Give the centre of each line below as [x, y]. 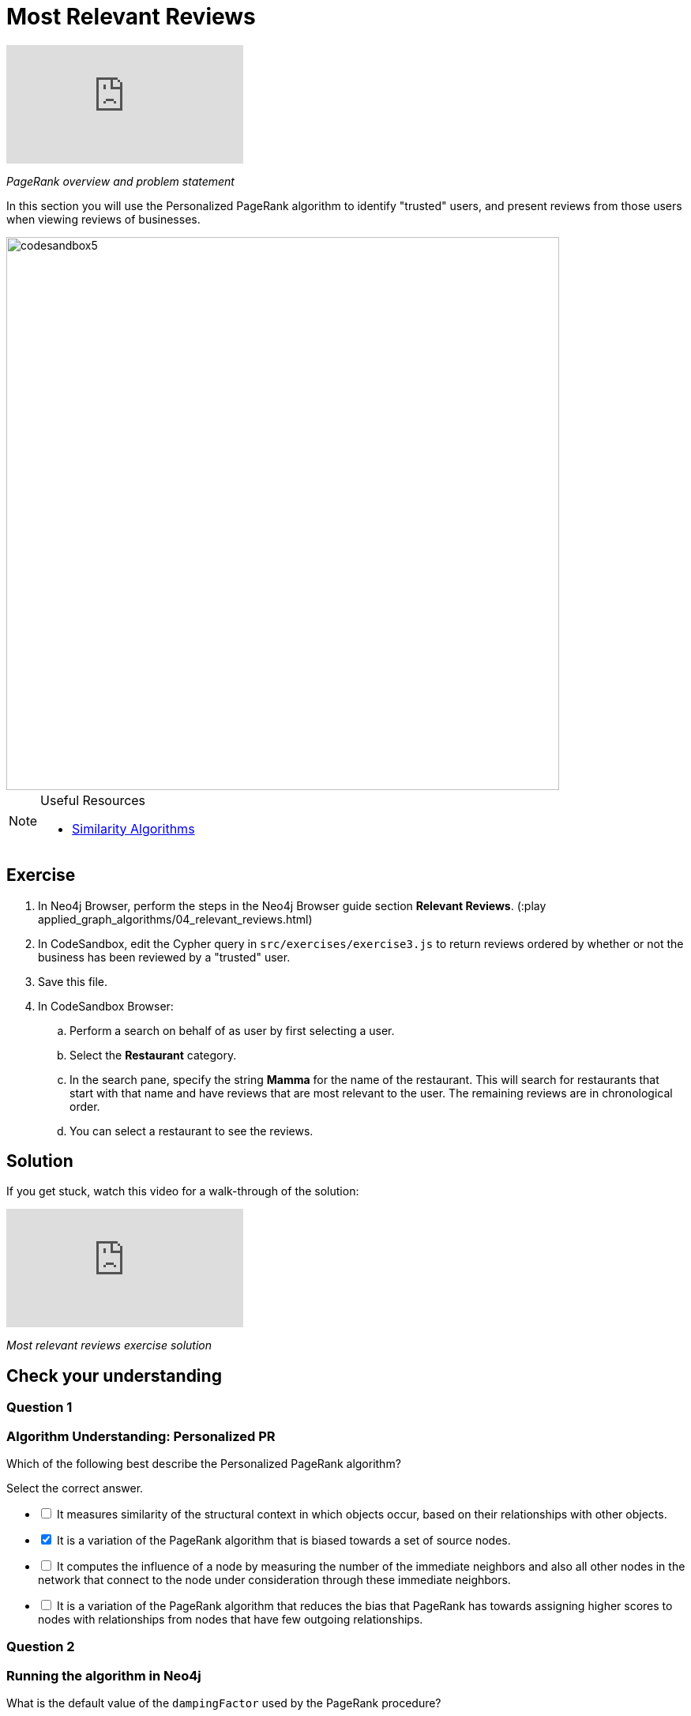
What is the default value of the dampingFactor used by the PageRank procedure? [224, 1703]
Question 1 [39, 1407]
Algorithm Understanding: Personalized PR [141, 1436]
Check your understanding [114, 1375]
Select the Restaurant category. [153, 1055]
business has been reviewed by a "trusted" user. [164, 957]
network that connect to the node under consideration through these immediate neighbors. [274, 1580]
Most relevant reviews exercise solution [109, 1345]
